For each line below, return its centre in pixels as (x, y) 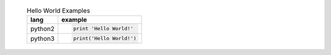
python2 (42, 28)
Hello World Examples (58, 11)
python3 (43, 38)
